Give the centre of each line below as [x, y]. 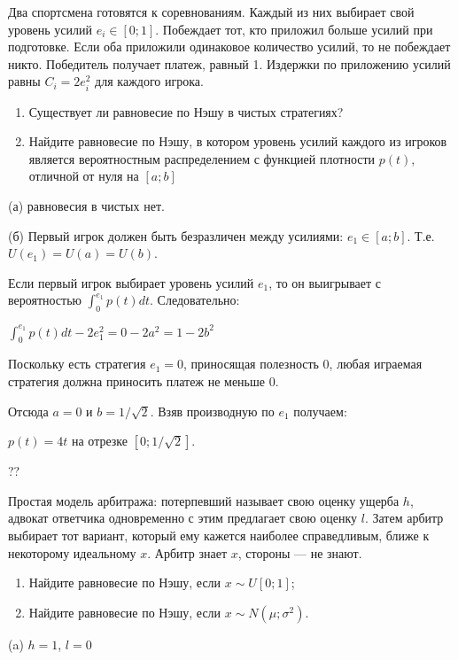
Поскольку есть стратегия [77, 364]
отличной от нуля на [84, 176]
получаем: [320, 411]
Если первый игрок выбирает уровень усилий [131, 282]
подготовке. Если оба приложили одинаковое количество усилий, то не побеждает [229, 47]
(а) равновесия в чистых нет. [86, 205]
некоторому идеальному [72, 552]
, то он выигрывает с [325, 282]
